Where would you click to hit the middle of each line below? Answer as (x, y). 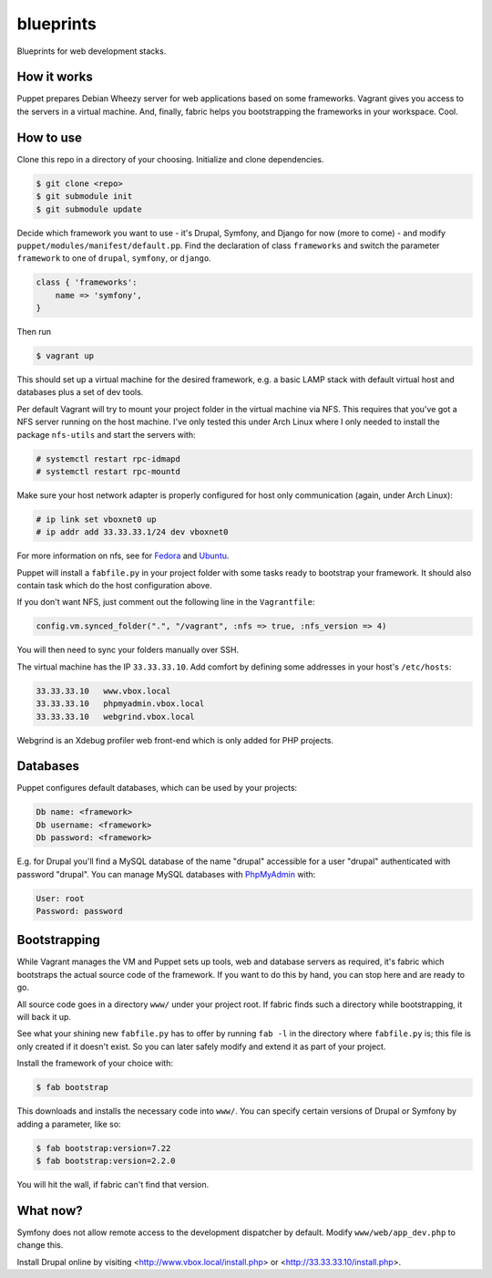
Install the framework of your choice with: (95, 1064)
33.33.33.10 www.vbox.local (103, 691)
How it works (55, 77)
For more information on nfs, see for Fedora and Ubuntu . (123, 556)
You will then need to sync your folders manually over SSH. (128, 650)
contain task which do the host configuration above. (115, 586)
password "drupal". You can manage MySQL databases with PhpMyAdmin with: (166, 874)
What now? (50, 1210)
